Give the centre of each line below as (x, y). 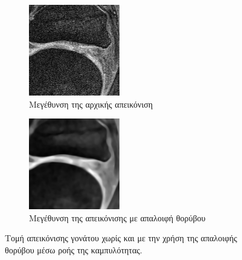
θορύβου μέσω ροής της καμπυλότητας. (74, 249)
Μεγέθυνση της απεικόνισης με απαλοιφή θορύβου (117, 217)
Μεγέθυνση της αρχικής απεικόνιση (91, 104)
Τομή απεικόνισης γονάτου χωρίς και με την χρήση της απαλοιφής (121, 238)
